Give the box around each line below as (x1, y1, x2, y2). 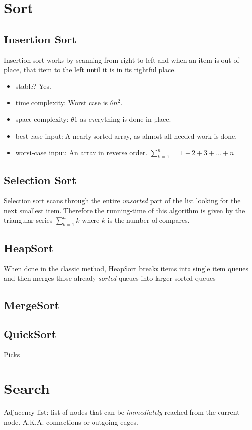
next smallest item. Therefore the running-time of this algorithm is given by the (4, 205, 245, 215)
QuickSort (4, 326, 56, 341)
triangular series (4, 215, 53, 225)
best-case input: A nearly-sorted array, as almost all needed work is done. (15, 130, 237, 141)
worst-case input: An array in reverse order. (15, 147, 148, 157)
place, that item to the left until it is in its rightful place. (4, 64, 176, 75)
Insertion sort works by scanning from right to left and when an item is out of (4, 54, 239, 65)
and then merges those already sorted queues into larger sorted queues (4, 273, 216, 283)
